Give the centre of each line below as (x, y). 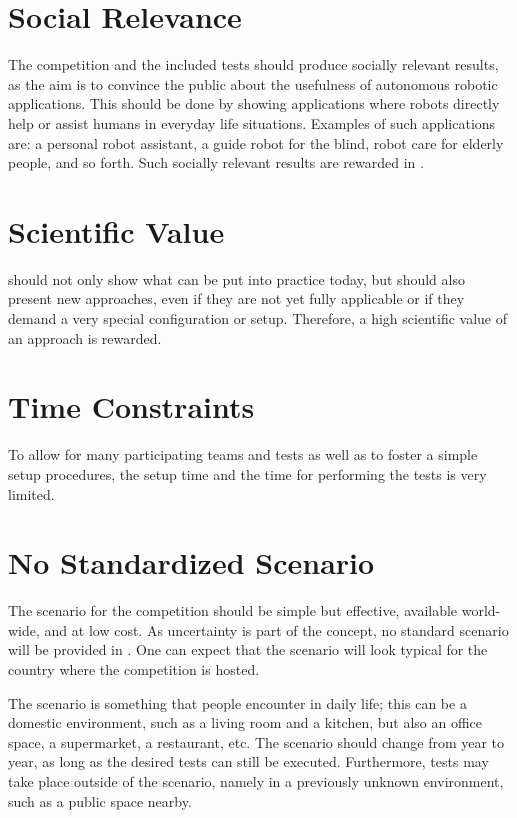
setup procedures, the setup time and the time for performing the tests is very (247, 473)
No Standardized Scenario (191, 562)
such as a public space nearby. (100, 800)
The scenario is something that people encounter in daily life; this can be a (237, 702)
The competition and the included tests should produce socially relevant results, (253, 64)
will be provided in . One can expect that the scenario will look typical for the (248, 649)
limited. (31, 493)
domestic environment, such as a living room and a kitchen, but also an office (245, 722)
